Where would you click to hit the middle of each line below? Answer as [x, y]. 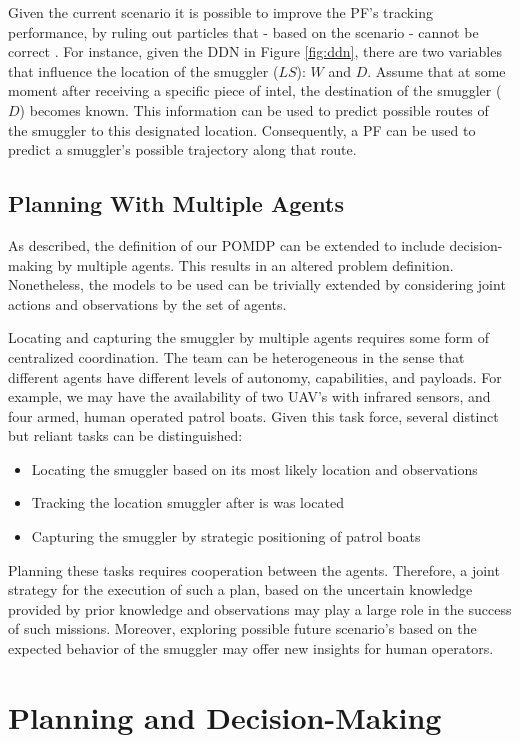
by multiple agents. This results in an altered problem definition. [255, 264]
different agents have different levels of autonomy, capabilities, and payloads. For [255, 376]
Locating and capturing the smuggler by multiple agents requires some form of [248, 337]
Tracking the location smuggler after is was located [188, 502]
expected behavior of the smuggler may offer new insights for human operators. [251, 648]
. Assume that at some [436, 70]
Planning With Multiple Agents [176, 203]
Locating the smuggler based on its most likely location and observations [254, 468]
